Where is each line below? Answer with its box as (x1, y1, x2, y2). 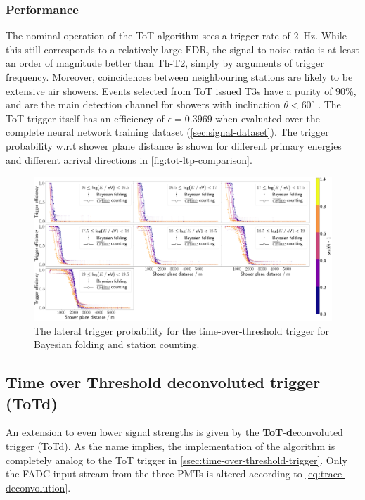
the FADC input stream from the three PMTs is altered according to (6, 466, 302, 481)
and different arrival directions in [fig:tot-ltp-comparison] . (6, 152, 252, 167)
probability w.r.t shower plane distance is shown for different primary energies (6, 138, 342, 153)
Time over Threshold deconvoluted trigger (6, 371, 321, 393)
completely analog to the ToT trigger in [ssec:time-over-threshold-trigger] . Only (6, 452, 347, 467)
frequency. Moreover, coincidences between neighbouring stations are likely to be (6, 70, 353, 84)
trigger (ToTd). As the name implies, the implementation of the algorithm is (6, 439, 335, 454)
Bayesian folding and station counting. (34, 337, 200, 352)
